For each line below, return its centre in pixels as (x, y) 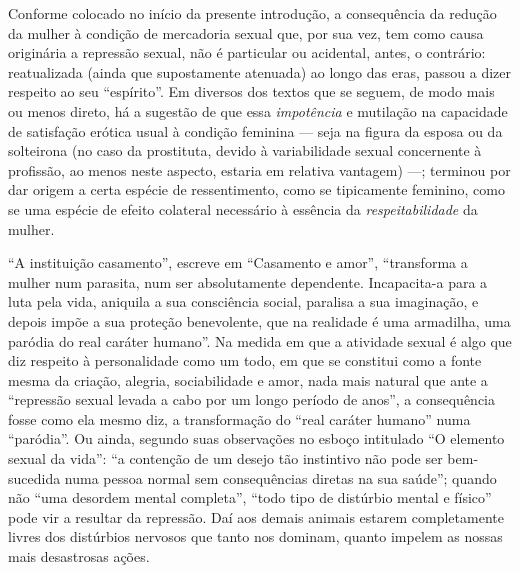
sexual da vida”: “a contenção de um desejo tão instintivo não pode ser (225, 458)
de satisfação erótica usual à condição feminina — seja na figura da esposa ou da (255, 130)
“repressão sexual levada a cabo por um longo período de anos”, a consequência (252, 399)
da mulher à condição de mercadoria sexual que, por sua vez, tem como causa (246, 32)
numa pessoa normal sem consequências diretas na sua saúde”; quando (280, 477)
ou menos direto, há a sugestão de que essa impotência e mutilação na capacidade (258, 110)
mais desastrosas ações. (79, 556)
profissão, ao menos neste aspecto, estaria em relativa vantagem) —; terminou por (259, 169)
